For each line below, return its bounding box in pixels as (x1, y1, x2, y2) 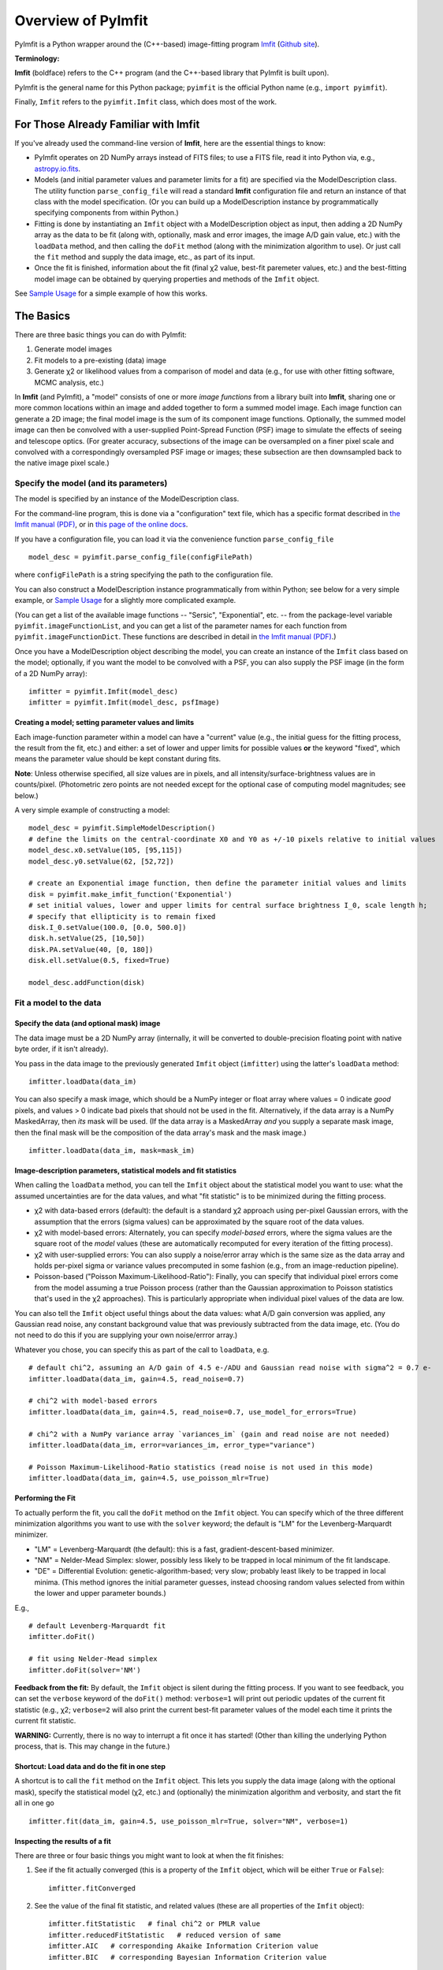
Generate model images (34, 344, 113, 354)
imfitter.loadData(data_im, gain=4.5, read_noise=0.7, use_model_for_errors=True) (28, 1407, 357, 1416)
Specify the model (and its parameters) (14, 478, 168, 489)
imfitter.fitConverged (48, 1883, 136, 1893)
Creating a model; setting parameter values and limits (14, 718, 195, 727)
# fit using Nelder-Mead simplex (28, 1655, 158, 1663)
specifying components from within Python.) (34, 208, 179, 217)
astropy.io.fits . (34, 164, 81, 173)
